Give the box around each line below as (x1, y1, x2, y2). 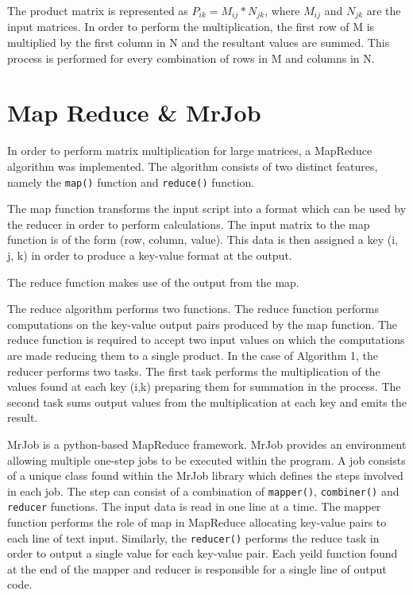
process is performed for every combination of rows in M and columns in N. (7, 49, 375, 66)
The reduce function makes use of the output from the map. (7, 273, 299, 290)
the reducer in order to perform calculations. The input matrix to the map (7, 215, 370, 232)
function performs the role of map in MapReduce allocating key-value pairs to (7, 514, 387, 531)
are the (366, 2, 401, 18)
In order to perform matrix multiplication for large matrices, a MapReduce (7, 142, 372, 159)
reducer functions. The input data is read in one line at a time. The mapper (7, 498, 381, 515)
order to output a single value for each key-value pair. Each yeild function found (7, 545, 398, 562)
